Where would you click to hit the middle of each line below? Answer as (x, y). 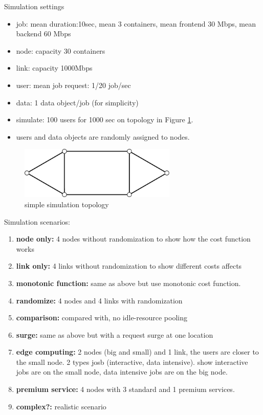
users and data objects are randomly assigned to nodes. (103, 136)
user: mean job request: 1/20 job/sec (73, 85)
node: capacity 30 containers (61, 50)
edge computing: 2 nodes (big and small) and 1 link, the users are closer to (137, 352)
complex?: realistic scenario (61, 406)
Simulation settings (34, 6)
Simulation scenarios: (37, 221)
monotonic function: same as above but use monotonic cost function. (128, 283)
